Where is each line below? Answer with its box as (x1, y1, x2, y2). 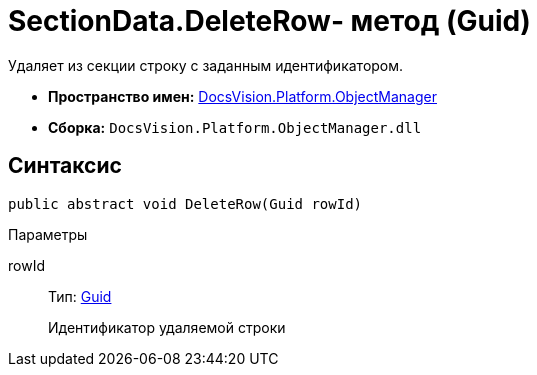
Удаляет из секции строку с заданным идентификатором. (8, 56, 404, 74)
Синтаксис (8, 153, 122, 179)
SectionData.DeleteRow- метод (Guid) (8, 4, 531, 38)
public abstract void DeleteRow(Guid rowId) (8, 195, 363, 212)
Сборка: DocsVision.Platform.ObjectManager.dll (48, 118, 422, 136)
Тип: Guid (48, 287, 112, 305)
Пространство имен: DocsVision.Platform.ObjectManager (48, 87, 437, 105)
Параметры (8, 225, 88, 243)
